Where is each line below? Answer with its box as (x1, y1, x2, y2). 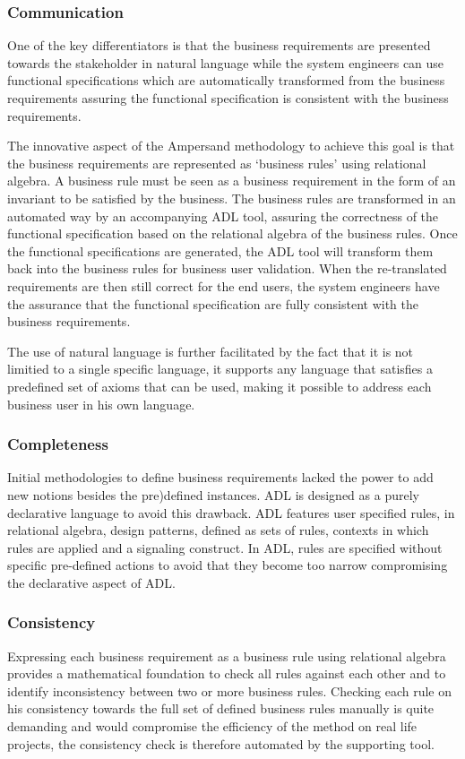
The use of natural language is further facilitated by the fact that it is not (7, 341, 414, 360)
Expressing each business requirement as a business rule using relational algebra (7, 646, 446, 665)
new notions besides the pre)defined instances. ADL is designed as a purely (7, 485, 419, 504)
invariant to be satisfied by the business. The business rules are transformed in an (7, 188, 456, 207)
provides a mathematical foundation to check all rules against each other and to (7, 664, 446, 683)
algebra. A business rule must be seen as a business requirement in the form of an (7, 171, 456, 190)
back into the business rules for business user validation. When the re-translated (7, 259, 447, 278)
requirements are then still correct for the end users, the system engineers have (7, 276, 440, 295)
